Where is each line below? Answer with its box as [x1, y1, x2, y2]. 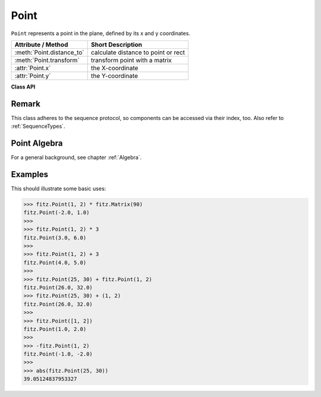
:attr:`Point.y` [14, 71, 51, 80]
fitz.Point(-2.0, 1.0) [23, 209, 90, 216]
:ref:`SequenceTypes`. [11, 122, 65, 130]
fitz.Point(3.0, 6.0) [23, 234, 87, 241]
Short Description [91, 40, 143, 49]
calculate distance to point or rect [91, 48, 185, 56]
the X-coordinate [91, 64, 139, 72]
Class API [11, 83, 36, 90]
